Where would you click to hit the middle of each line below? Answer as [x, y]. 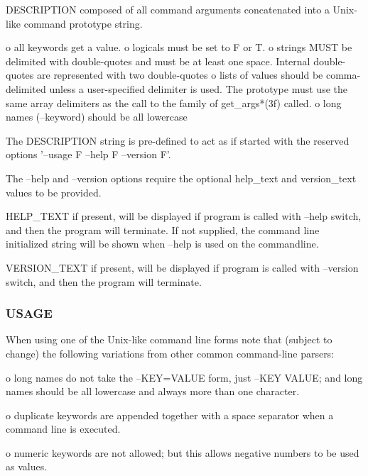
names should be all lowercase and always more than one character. [153, 391]
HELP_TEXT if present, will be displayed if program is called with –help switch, [184, 216]
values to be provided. [54, 192]
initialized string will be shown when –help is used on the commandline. [162, 244]
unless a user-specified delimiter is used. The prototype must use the [198, 88]
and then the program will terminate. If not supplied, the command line [163, 229]
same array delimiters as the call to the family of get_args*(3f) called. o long [174, 103]
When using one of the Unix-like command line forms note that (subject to [169, 339]
